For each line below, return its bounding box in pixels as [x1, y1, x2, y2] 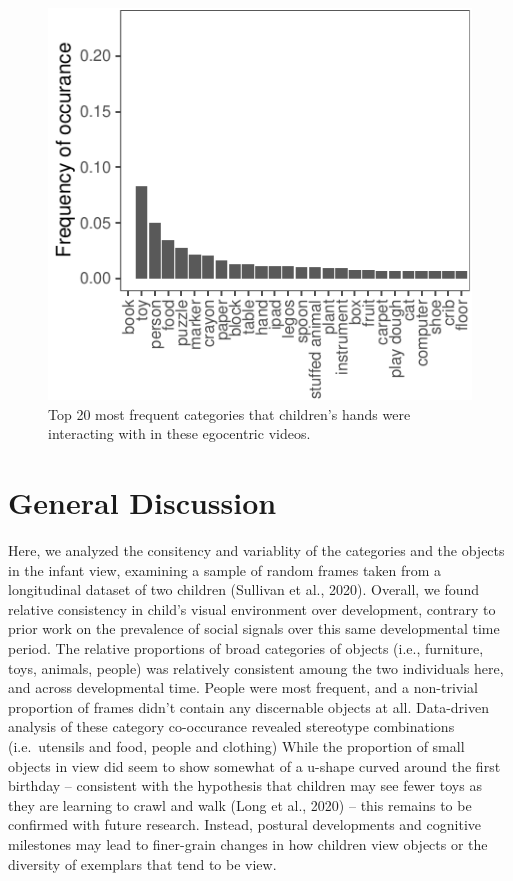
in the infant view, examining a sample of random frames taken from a [8, 559, 442, 580]
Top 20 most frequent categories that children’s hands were [48, 403, 411, 424]
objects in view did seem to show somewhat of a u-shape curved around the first [8, 755, 501, 776]
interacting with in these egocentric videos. [48, 423, 311, 444]
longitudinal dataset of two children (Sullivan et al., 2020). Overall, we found [8, 579, 480, 600]
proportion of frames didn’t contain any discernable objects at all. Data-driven [8, 696, 489, 717]
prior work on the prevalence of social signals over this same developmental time [8, 618, 500, 639]
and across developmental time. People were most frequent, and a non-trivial [8, 677, 478, 698]
